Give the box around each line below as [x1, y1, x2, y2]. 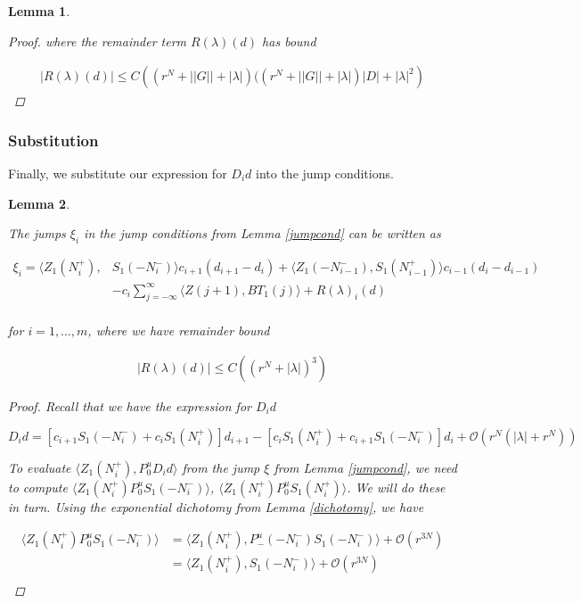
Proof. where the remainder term [8, 31, 187, 50]
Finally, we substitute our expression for [8, 164, 227, 183]
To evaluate [8, 458, 71, 476]
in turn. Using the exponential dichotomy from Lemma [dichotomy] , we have [8, 497, 424, 516]
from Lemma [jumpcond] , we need [274, 458, 457, 476]
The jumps [8, 224, 66, 243]
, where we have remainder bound [87, 321, 270, 340]
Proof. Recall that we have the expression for [8, 397, 251, 416]
